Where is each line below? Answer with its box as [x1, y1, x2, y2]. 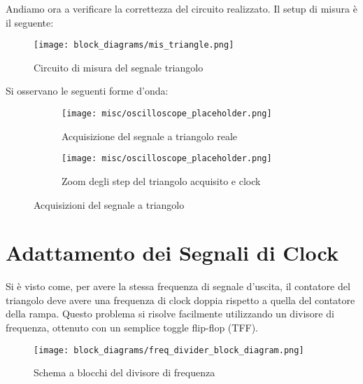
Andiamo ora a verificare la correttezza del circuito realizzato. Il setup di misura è [6, 1, 357, 15]
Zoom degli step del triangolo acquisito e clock [62, 173, 261, 188]
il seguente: [6, 15, 54, 29]
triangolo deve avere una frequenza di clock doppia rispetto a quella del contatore [6, 292, 355, 307]
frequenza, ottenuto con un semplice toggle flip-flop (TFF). [6, 320, 259, 335]
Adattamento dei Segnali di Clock [6, 238, 339, 267]
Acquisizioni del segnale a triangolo [34, 197, 185, 212]
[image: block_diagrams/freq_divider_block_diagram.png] [34, 345, 304, 355]
